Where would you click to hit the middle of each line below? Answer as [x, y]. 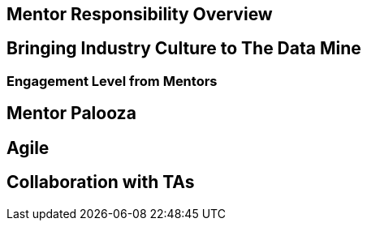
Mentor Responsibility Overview [140, 14]
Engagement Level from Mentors [112, 81]
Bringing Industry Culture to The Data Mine [184, 49]
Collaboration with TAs [101, 182]
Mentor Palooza [71, 113]
